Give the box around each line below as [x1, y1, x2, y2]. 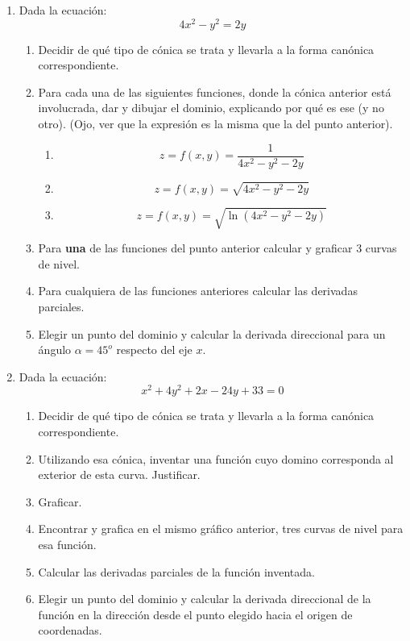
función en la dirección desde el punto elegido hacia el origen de [38, 606, 353, 622]
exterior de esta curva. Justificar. [38, 466, 201, 483]
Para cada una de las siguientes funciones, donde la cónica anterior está [38, 83, 391, 100]
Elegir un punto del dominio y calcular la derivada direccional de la [38, 590, 371, 607]
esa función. [38, 536, 97, 553]
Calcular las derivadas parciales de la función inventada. [38, 563, 315, 580]
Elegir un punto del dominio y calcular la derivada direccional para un [38, 325, 386, 342]
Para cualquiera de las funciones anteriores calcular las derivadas [38, 282, 358, 299]
